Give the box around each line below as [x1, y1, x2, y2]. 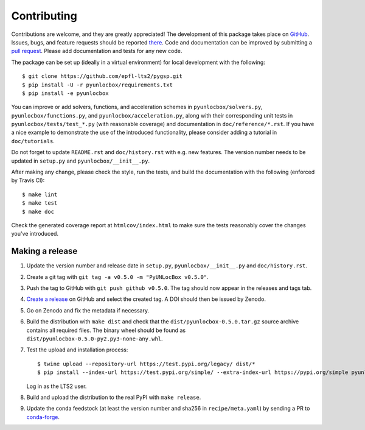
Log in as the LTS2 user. [26, 382, 87, 390]
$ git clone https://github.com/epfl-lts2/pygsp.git [22, 73, 182, 80]
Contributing [11, 9, 77, 23]
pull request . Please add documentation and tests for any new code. [11, 48, 182, 55]
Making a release [11, 246, 78, 256]
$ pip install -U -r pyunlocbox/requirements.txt [22, 81, 173, 88]
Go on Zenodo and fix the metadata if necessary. [26, 306, 150, 314]
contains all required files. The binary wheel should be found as [26, 326, 186, 334]
